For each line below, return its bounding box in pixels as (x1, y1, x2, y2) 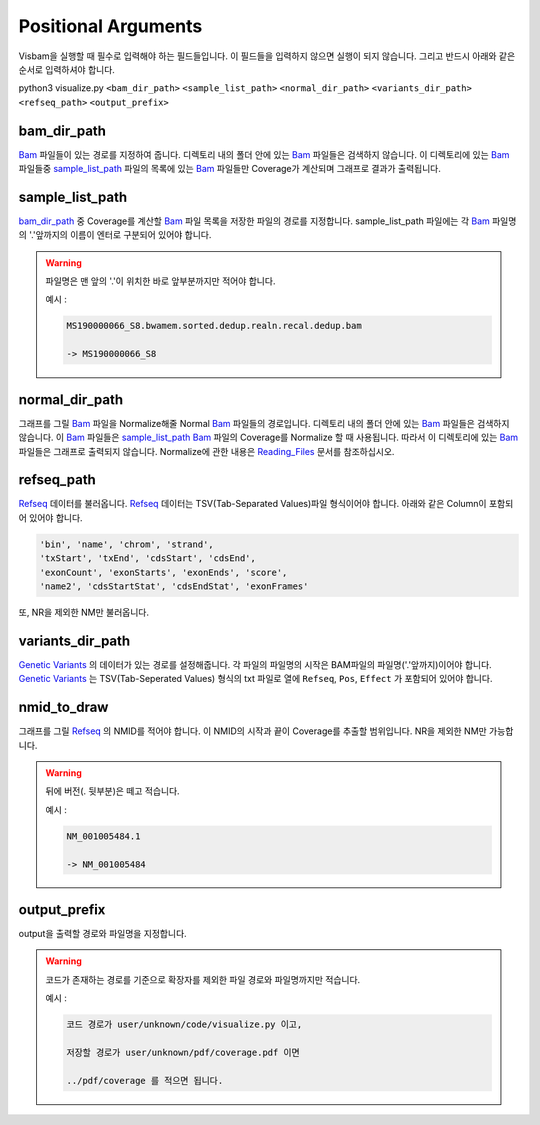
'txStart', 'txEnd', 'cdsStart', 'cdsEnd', (39, 553, 257, 564)
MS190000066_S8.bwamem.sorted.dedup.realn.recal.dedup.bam (66, 320, 362, 332)
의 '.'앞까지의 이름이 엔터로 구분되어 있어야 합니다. (18, 229, 212, 241)
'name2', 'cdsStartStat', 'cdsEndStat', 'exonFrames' (39, 580, 309, 592)
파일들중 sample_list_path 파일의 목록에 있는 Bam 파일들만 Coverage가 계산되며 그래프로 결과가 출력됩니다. (18, 163, 442, 175)
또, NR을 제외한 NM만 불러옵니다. (18, 606, 150, 618)
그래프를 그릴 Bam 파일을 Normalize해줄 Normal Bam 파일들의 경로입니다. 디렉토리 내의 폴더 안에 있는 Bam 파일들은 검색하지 (18, 417, 510, 429)
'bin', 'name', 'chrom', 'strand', (39, 538, 214, 550)
